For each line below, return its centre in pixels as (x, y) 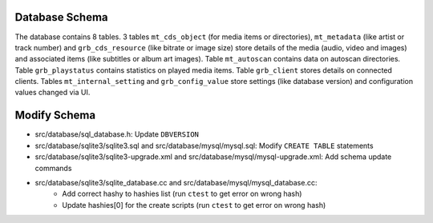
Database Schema (61, 17)
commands (53, 168)
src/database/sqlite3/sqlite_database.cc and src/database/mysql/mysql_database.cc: (176, 182)
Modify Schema (55, 115)
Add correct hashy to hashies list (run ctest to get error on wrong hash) (182, 194)
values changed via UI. (53, 93)
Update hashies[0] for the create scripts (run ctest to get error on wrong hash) (194, 205)
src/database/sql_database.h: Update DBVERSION (117, 134)
